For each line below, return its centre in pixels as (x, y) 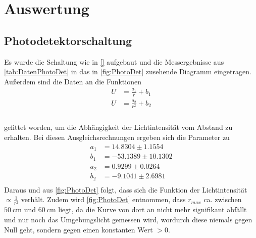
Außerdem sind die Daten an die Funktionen (73, 81)
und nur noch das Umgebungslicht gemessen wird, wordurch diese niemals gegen (128, 219)
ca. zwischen (223, 199)
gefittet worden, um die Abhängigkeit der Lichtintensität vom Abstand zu (118, 127)
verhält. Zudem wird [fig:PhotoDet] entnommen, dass (103, 199)
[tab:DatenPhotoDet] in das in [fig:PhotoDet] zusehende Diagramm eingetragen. (128, 72)
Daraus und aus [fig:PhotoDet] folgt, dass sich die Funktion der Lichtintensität (126, 189)
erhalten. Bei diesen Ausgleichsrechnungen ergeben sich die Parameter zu (117, 137)
